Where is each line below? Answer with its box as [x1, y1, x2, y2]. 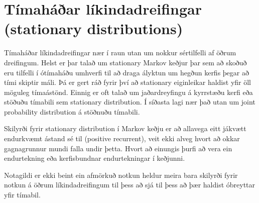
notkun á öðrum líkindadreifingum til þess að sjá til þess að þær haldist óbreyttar [4, 179, 255, 190]
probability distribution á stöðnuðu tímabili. [4, 106, 140, 117]
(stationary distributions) [4, 18, 183, 39]
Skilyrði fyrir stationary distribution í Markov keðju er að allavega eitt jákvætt [4, 123, 246, 134]
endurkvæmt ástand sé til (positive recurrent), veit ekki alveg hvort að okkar [4, 133, 240, 144]
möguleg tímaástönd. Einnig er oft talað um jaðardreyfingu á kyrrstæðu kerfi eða [4, 86, 253, 97]
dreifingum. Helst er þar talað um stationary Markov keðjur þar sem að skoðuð [4, 57, 247, 67]
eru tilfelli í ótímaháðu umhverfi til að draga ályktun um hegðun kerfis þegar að [4, 67, 249, 77]
